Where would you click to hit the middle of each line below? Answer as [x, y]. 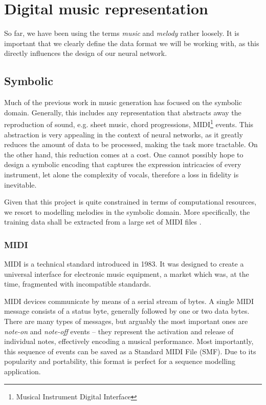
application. [23, 371]
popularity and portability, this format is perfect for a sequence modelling [120, 361]
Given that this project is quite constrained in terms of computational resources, [130, 202]
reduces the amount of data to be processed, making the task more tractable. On [131, 144]
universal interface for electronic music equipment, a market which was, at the [127, 274]
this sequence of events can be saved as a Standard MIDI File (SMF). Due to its [130, 351]
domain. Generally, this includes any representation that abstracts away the [123, 112]
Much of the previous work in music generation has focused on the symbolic [123, 102]
